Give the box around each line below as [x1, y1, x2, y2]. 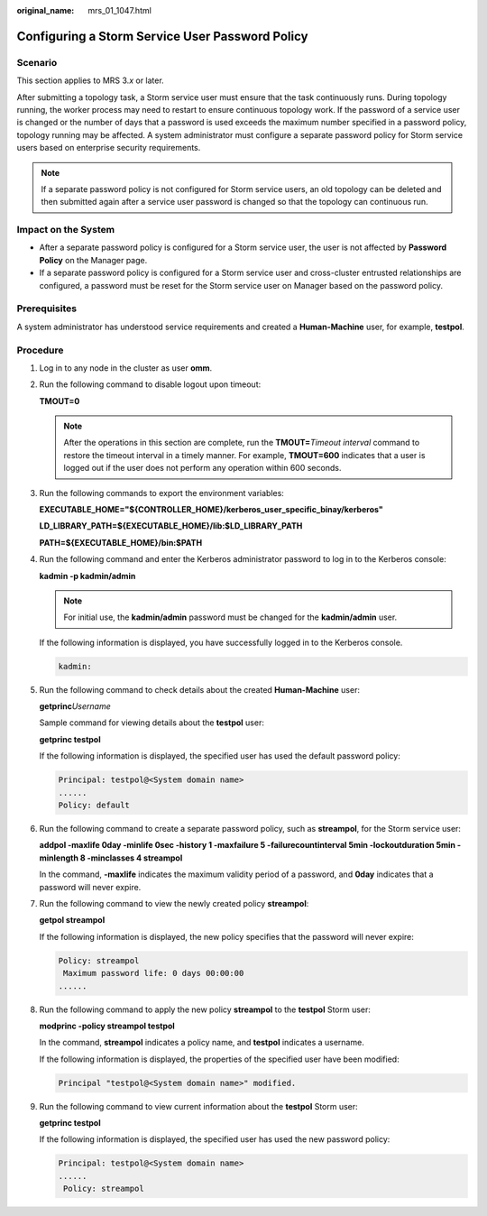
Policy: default [58, 800, 131, 811]
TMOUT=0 [39, 395, 80, 406]
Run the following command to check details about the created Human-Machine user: [39, 684, 361, 695]
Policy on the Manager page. [39, 254, 148, 265]
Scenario [16, 56, 58, 69]
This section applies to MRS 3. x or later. [16, 75, 164, 86]
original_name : [16, 5, 75, 15]
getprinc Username [39, 701, 112, 712]
